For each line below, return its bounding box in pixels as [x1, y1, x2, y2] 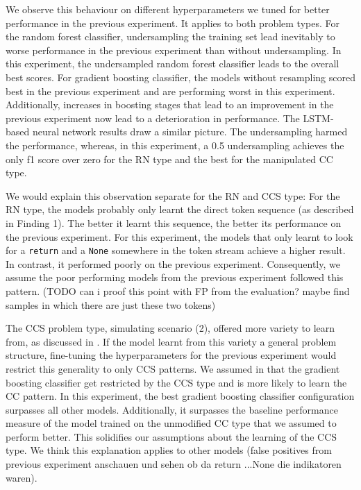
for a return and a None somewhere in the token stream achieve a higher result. [6, 243, 346, 257]
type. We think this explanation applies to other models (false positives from [6, 443, 332, 457]
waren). [6, 470, 37, 484]
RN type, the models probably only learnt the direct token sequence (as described [6, 202, 354, 217]
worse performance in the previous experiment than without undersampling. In [6, 42, 342, 57]
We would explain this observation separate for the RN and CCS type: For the [6, 188, 340, 203]
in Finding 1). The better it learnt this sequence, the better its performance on [6, 215, 342, 230]
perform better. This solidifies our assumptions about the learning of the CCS [6, 429, 337, 443]
